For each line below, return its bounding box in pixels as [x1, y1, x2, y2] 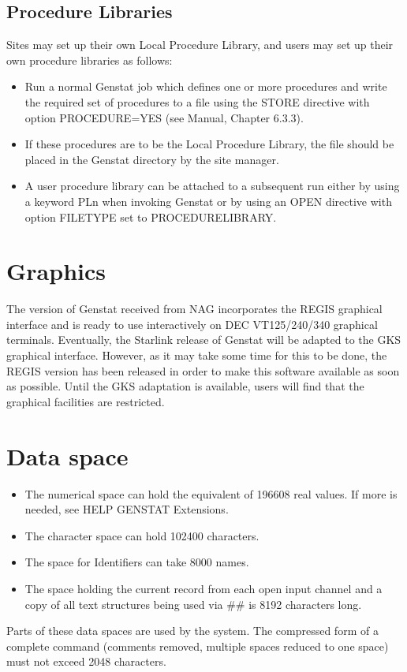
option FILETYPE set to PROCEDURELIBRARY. [24, 208, 277, 225]
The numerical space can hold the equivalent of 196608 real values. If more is [24, 485, 398, 502]
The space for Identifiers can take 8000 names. [24, 554, 249, 570]
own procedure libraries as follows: [6, 51, 173, 68]
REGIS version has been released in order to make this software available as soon [6, 362, 400, 379]
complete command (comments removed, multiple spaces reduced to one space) [6, 637, 389, 654]
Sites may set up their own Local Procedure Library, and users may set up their [6, 36, 394, 53]
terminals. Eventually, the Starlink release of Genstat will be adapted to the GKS [6, 331, 401, 348]
